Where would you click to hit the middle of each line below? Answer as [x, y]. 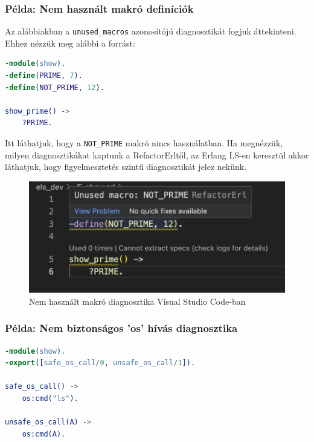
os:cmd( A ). [44, 434]
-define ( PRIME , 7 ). [44, 76]
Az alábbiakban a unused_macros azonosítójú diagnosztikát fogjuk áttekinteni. [151, 31]
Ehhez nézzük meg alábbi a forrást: [70, 43]
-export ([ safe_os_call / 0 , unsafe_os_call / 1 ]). [100, 363]
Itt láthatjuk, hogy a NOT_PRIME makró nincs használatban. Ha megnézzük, [144, 143]
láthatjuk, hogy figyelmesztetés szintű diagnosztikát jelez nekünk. [126, 167]
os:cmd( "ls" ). [50, 398]
